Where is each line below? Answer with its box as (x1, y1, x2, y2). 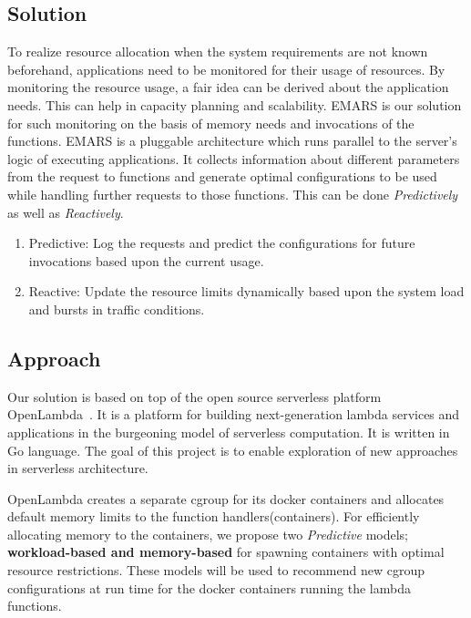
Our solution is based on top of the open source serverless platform (7, 386, 382, 406)
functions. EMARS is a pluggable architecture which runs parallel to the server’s (7, 131, 457, 150)
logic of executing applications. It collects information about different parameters (7, 149, 460, 168)
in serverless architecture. (7, 458, 148, 478)
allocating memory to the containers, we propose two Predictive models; (7, 524, 409, 543)
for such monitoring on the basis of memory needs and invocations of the (7, 113, 415, 132)
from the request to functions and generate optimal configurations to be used (7, 167, 437, 186)
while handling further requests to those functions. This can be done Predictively (7, 184, 458, 203)
